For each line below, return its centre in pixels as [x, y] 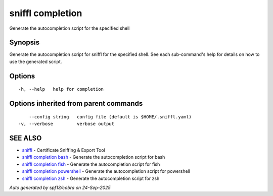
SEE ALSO [26, 138]
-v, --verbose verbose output [66, 124]
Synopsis [25, 43]
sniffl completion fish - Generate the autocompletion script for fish [91, 164]
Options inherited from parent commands [76, 104]
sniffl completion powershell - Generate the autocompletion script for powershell [106, 171]
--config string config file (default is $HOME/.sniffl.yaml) [110, 117]
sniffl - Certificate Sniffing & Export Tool [64, 150]
